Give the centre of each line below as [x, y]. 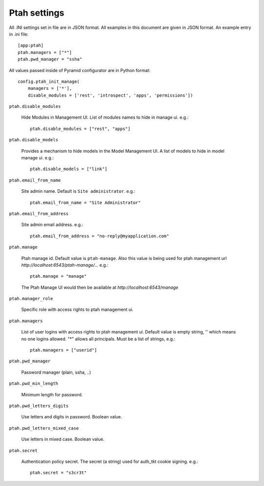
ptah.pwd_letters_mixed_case [44, 428]
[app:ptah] [31, 46]
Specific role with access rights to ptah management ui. [77, 309]
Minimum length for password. [52, 394]
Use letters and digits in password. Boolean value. [72, 417]
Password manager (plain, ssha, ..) [56, 372]
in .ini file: [19, 34]
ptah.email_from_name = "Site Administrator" [86, 203]
